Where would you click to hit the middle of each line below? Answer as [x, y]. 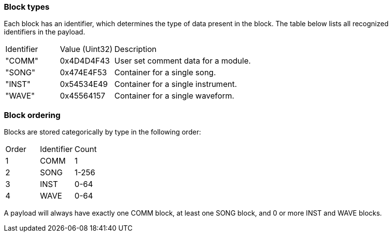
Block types [27, 7]
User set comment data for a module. [183, 61]
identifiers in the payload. [45, 32]
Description [135, 49]
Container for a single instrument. [176, 84]
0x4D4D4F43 [85, 61]
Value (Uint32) [86, 49]
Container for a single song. [165, 73]
